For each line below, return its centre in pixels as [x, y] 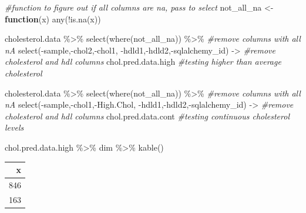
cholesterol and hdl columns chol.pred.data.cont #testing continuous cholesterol [147, 116]
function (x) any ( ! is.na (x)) [53, 19]
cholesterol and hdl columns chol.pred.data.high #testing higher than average [143, 61]
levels [14, 127]
